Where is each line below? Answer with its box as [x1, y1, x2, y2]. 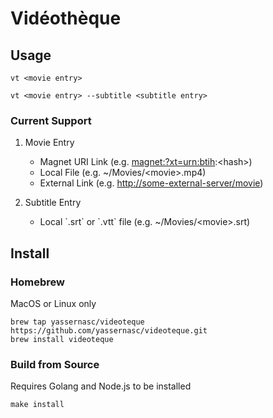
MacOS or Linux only [10, 297, 97, 309]
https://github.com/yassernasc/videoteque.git [10, 325, 208, 336]
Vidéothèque [10, 7, 122, 30]
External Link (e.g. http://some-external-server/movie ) [39, 177, 264, 189]
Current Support [10, 113, 92, 127]
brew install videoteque [10, 334, 114, 344]
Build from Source [10, 357, 100, 371]
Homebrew [10, 275, 65, 289]
